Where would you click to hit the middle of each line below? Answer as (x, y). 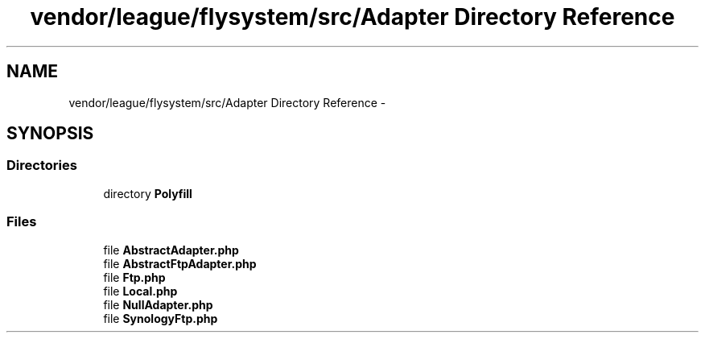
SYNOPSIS (50, 134)
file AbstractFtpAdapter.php (180, 263)
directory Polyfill (148, 193)
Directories (42, 165)
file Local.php (140, 291)
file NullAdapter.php (158, 304)
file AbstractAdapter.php (171, 250)
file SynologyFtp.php (161, 318)
